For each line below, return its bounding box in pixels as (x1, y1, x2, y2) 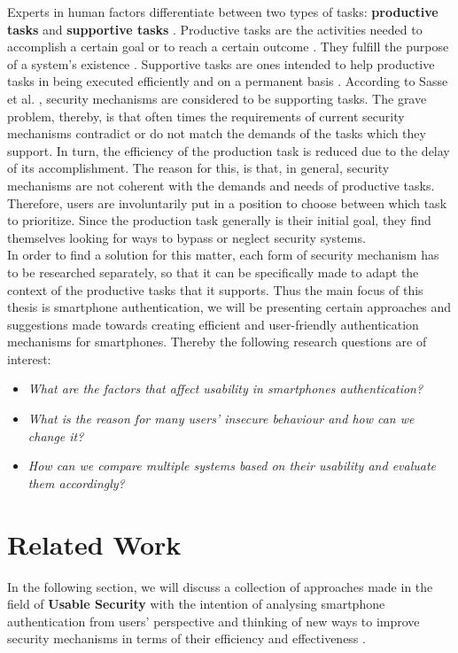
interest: (7, 349, 51, 368)
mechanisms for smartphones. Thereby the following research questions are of (7, 332, 427, 351)
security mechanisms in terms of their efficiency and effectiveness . (7, 629, 366, 648)
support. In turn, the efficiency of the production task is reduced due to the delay (7, 141, 450, 159)
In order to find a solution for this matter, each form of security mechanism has (7, 245, 439, 264)
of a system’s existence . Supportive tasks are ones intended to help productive (7, 54, 435, 73)
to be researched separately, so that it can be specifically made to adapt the (7, 262, 419, 281)
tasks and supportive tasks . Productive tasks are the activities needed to (7, 19, 423, 38)
